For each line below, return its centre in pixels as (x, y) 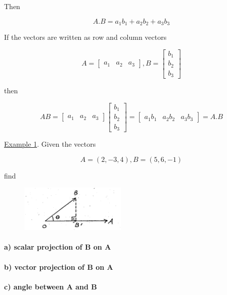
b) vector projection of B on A (59, 267)
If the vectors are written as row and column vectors (85, 37)
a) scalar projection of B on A (58, 247)
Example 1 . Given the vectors (50, 144)
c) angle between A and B (51, 286)
